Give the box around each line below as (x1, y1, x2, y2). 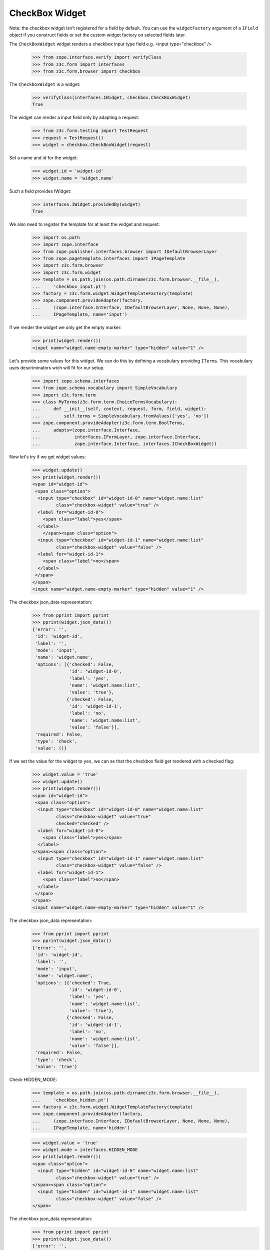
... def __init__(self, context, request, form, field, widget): (32, 406, 206, 412)
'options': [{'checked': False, (35, 661, 114, 667)
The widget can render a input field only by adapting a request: (9, 114, 139, 120)
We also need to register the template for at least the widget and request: (9, 221, 160, 227)
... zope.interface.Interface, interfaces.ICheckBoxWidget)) (32, 441, 217, 447)
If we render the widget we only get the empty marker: (9, 324, 122, 330)
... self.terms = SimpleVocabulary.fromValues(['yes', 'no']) (32, 413, 209, 418)
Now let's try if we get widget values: (9, 454, 86, 460)
